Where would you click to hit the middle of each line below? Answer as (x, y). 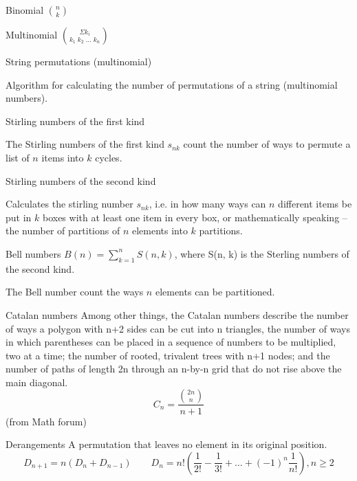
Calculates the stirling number (69, 204)
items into (63, 157)
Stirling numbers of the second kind (81, 180)
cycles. (109, 157)
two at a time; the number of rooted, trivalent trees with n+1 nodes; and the (168, 355)
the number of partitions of (63, 231)
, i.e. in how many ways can (207, 204)
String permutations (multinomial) (79, 61)
